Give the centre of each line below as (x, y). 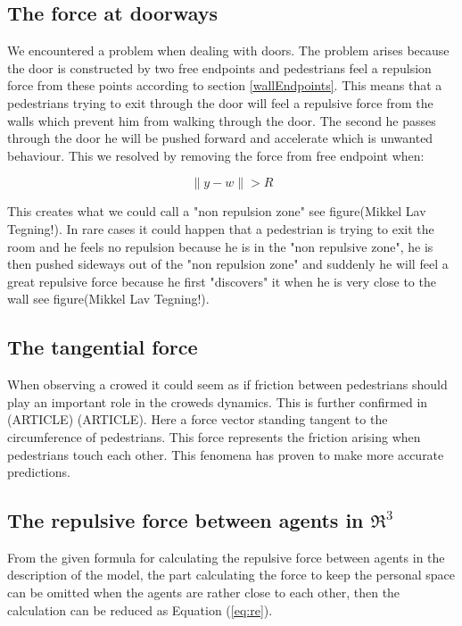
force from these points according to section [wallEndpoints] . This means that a (225, 85)
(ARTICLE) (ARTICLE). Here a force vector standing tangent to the (198, 419)
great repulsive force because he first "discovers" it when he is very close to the (222, 281)
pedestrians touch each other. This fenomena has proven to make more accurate (226, 454)
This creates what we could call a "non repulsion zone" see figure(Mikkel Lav (217, 211)
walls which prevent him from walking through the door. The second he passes (222, 120)
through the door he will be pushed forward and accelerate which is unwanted (220, 138)
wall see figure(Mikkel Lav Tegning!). (108, 299)
